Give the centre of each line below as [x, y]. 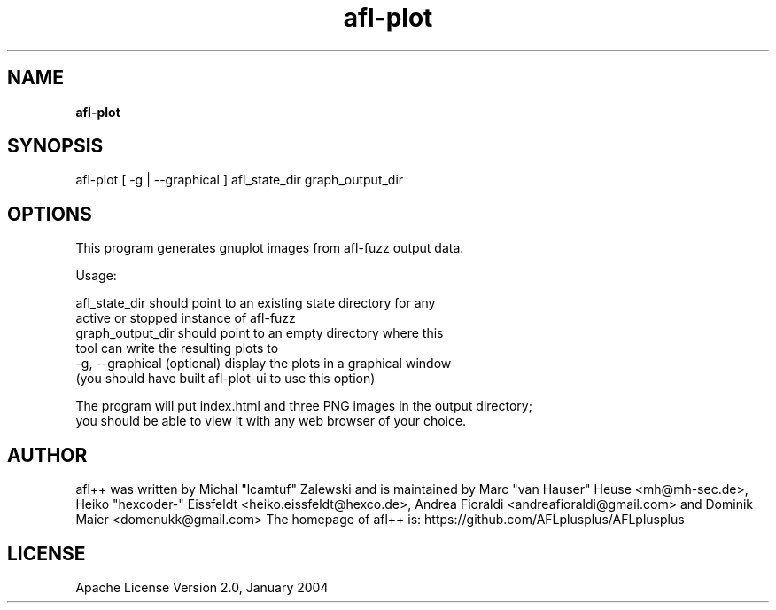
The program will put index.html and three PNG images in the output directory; [304, 406]
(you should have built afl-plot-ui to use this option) [225, 379]
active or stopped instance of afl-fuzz [186, 318]
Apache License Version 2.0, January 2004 [202, 587]
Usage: [96, 276]
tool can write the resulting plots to [177, 348]
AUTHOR [47, 455]
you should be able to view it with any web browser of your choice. [271, 421]
